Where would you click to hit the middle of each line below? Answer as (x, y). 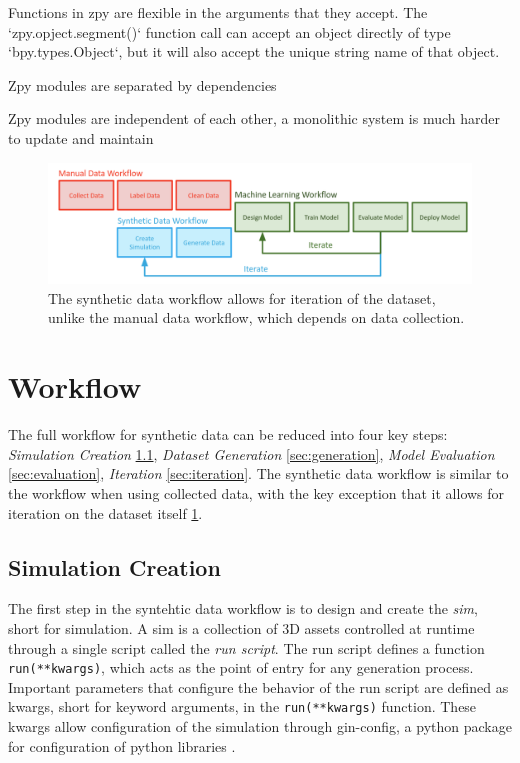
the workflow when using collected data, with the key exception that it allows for (256, 492)
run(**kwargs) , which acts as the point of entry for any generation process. (241, 667)
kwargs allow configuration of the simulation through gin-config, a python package (260, 726)
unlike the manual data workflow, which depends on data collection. (256, 317)
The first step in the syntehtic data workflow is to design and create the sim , (243, 608)
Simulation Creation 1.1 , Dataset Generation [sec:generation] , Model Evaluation (251, 453)
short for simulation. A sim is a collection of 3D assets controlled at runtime (241, 627)
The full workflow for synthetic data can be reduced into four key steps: (228, 434)
